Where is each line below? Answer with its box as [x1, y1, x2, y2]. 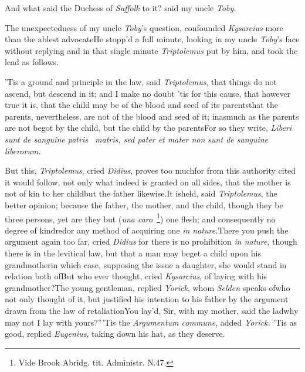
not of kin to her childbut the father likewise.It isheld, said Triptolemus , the [5, 187, 277, 199]
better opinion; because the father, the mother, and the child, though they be [5, 198, 283, 211]
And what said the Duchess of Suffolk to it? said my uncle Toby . [5, 2, 236, 13]
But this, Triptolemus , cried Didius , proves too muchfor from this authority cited [5, 164, 296, 177]
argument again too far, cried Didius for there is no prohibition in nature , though [5, 235, 297, 248]
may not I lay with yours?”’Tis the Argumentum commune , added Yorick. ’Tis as [5, 316, 297, 328]
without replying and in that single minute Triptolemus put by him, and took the [5, 44, 298, 56]
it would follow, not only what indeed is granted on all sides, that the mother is [5, 175, 291, 188]
